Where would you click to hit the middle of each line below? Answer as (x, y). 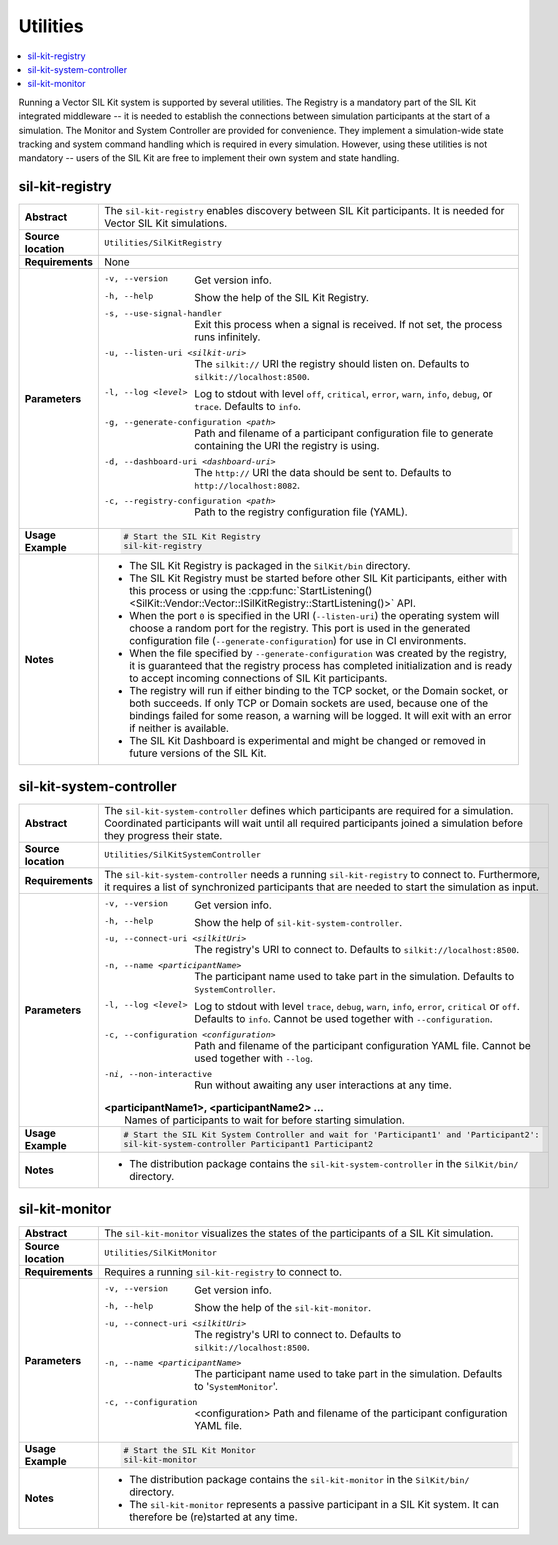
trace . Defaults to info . (247, 407)
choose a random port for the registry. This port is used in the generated (299, 628)
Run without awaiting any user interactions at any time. (322, 1085)
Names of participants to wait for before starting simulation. (264, 1120)
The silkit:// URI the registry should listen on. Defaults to (331, 364)
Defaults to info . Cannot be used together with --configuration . (343, 1018)
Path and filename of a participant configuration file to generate (343, 433)
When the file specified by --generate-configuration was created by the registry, (317, 653)
